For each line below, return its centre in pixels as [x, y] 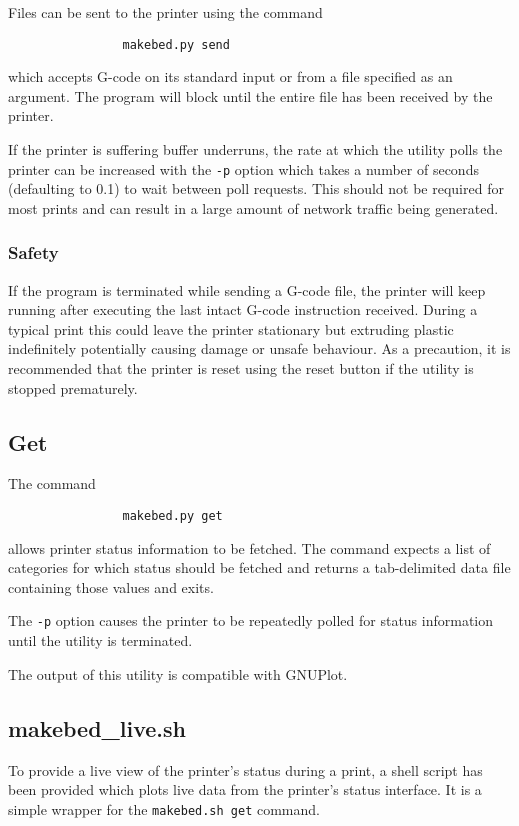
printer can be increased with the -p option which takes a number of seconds [243, 168]
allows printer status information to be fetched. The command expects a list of [249, 547]
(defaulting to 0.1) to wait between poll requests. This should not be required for [256, 188]
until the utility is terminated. [100, 640]
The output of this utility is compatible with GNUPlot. [178, 673]
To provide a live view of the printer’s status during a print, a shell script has [245, 769]
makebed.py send [176, 44]
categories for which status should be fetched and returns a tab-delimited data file [259, 567]
